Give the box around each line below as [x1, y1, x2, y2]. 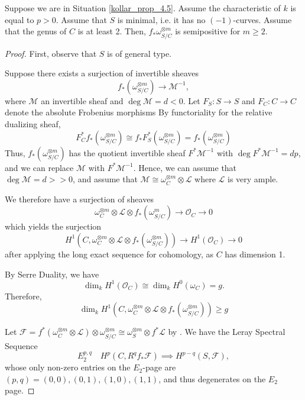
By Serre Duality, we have [5, 267, 99, 280]
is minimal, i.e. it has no [117, 13, 206, 25]
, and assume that [73, 173, 138, 185]
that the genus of [5, 25, 67, 37]
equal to [5, 13, 34, 25]
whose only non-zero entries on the [5, 361, 131, 373]
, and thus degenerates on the [158, 372, 266, 385]
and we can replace [5, 161, 74, 173]
